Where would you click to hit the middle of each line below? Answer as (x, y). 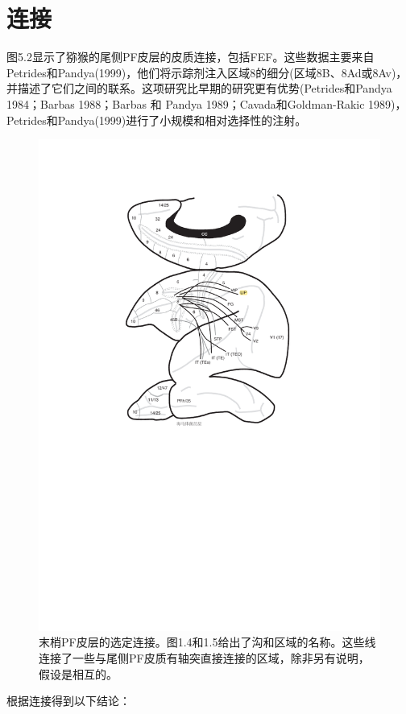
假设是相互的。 (78, 673)
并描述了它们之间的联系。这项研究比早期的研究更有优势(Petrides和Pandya (199, 88)
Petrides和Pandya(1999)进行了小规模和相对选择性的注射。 (157, 120)
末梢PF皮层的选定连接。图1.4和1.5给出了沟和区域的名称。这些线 (207, 642)
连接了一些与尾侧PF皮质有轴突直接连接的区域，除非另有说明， (204, 657)
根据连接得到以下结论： (68, 701)
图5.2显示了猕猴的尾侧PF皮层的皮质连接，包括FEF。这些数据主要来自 (191, 57)
